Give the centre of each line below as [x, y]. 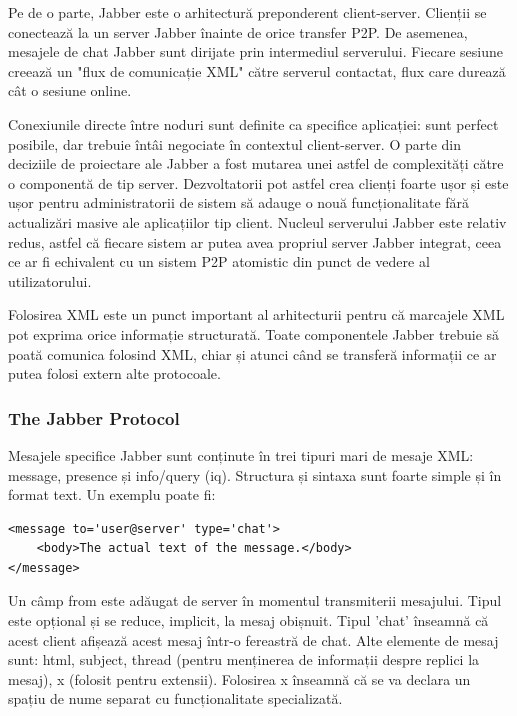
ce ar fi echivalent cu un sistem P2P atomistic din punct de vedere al [219, 261]
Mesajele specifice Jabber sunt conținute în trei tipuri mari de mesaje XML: [241, 454]
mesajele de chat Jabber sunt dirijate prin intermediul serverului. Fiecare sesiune [255, 51]
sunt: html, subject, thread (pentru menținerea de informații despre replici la [244, 659]
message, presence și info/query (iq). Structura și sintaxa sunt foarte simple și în [255, 474]
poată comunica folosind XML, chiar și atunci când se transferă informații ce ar [252, 353]
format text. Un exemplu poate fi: [112, 494]
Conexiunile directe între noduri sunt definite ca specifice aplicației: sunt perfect [253, 123]
